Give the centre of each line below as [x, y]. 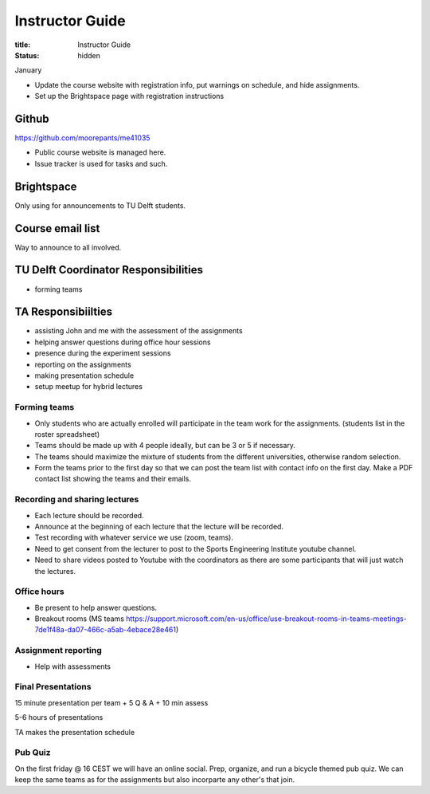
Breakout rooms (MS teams [80, 619]
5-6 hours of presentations [59, 717]
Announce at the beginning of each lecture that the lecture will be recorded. [159, 527]
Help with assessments [73, 666]
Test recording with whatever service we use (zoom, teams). [134, 537]
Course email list [57, 228]
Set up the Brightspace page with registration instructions [129, 96]
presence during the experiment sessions [103, 353]
